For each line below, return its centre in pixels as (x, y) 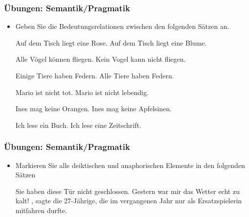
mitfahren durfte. (41, 210)
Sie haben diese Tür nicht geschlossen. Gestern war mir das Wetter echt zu (127, 191)
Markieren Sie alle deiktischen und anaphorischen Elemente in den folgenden (130, 165)
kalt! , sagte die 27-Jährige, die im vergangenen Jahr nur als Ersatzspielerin (129, 201)
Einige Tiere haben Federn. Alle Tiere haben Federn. (95, 75)
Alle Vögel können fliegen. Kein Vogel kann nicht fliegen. (101, 59)
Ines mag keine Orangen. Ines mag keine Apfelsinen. (93, 108)
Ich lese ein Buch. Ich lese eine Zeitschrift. (78, 125)
